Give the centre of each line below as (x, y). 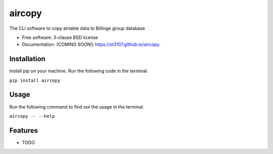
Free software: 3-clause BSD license (60, 37)
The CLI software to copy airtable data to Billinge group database (77, 28)
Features (24, 131)
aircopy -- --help (32, 116)
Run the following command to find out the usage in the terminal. (77, 107)
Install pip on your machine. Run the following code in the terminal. (79, 71)
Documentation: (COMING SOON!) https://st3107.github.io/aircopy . (91, 44)
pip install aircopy (35, 80)
